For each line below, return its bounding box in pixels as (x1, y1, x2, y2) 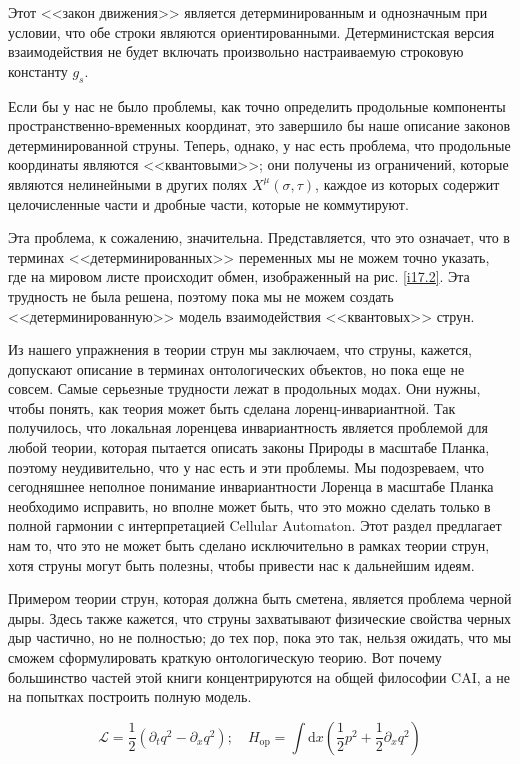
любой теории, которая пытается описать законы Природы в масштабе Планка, (8, 437, 490, 458)
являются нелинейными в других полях (8, 173, 248, 194)
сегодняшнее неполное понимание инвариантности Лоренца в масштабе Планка (8, 476, 494, 497)
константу (8, 60, 68, 81)
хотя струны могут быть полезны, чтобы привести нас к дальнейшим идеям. (8, 554, 475, 575)
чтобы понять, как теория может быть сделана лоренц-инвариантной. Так (8, 397, 456, 418)
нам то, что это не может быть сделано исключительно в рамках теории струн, (8, 535, 490, 556)
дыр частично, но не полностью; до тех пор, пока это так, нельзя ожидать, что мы (8, 627, 512, 648)
